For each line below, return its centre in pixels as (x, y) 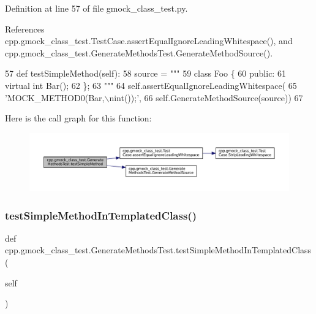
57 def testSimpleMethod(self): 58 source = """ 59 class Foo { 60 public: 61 (145, 73)
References (25, 29)
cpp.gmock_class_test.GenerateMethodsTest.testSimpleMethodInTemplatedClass (158, 250)
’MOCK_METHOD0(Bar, (55, 97)
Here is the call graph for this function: (78, 118)
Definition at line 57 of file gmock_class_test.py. (96, 8)
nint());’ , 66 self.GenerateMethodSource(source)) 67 (206, 97)
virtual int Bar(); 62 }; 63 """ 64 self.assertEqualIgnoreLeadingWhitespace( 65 (151, 85)
